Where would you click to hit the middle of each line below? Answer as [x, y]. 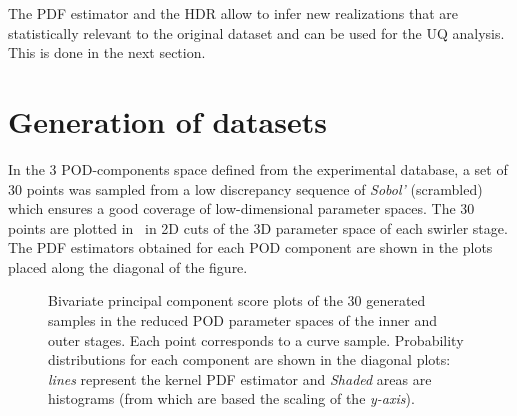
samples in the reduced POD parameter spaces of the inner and [242, 320]
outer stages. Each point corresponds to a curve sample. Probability [256, 339]
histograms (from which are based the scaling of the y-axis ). [231, 398]
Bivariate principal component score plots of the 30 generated [237, 300]
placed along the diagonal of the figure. [128, 266]
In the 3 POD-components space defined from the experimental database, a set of [258, 168]
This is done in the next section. [107, 52]
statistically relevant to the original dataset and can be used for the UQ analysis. [256, 32]
